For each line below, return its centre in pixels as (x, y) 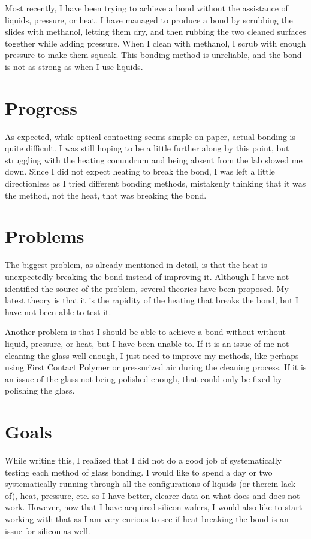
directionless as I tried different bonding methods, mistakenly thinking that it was (155, 183)
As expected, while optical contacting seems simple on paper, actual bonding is (150, 136)
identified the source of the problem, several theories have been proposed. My (147, 288)
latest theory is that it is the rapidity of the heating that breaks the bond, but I (152, 300)
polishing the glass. (40, 390)
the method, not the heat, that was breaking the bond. (106, 195)
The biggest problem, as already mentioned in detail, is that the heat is (136, 265)
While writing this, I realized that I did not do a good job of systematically (143, 460)
